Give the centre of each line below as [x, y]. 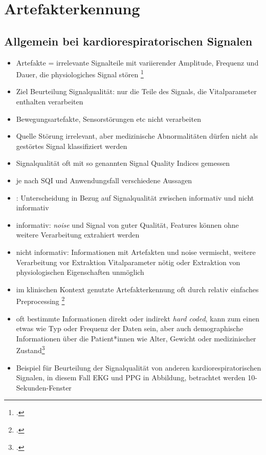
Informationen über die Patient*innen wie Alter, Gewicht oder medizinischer [136, 338]
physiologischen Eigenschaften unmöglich [80, 272]
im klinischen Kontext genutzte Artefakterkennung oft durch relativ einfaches [137, 289]
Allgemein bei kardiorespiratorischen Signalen [128, 41]
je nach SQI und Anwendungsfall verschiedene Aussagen [104, 180]
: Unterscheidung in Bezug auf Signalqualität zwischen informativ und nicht [135, 197]
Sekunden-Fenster [44, 387]
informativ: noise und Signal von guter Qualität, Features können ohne [127, 224]
